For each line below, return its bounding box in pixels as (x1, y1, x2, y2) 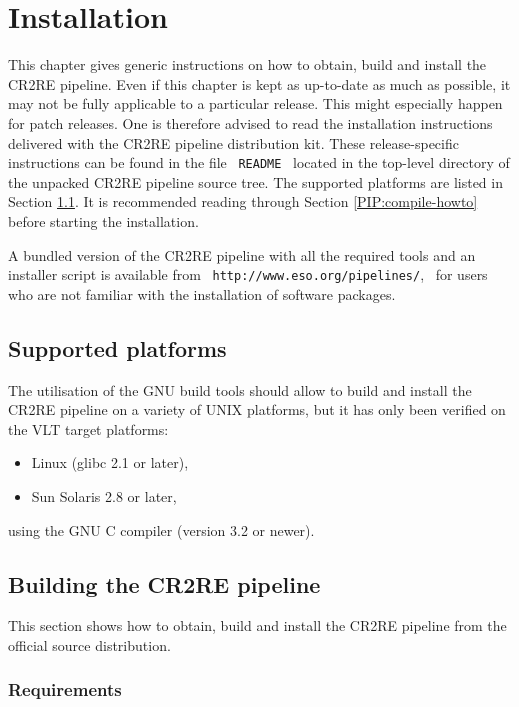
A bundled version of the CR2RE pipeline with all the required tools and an (8, 244, 476, 265)
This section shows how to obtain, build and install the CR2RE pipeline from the (8, 615, 507, 636)
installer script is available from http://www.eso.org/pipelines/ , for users (8, 264, 488, 285)
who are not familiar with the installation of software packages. (8, 283, 396, 304)
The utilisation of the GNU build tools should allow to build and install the (8, 379, 472, 400)
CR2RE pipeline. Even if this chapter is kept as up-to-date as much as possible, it (8, 73, 511, 94)
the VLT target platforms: (8, 418, 169, 439)
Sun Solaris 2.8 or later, (31, 485, 177, 506)
